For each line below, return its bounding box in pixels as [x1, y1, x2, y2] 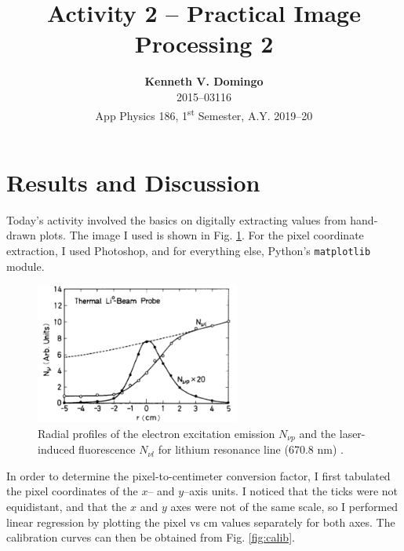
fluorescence [78, 441, 136, 458]
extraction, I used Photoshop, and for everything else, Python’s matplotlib [6, 242, 371, 258]
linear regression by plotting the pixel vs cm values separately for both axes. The [6, 513, 395, 530]
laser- [339, 425, 366, 441]
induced [38, 441, 75, 458]
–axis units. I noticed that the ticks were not [184, 483, 399, 499]
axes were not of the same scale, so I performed [170, 498, 399, 515]
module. [6, 257, 45, 274]
